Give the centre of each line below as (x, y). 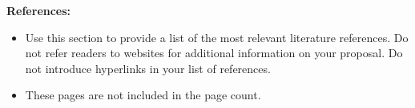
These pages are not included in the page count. (143, 95)
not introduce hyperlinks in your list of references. (148, 68)
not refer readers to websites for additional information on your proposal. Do (214, 53)
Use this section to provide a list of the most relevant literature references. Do (217, 37)
